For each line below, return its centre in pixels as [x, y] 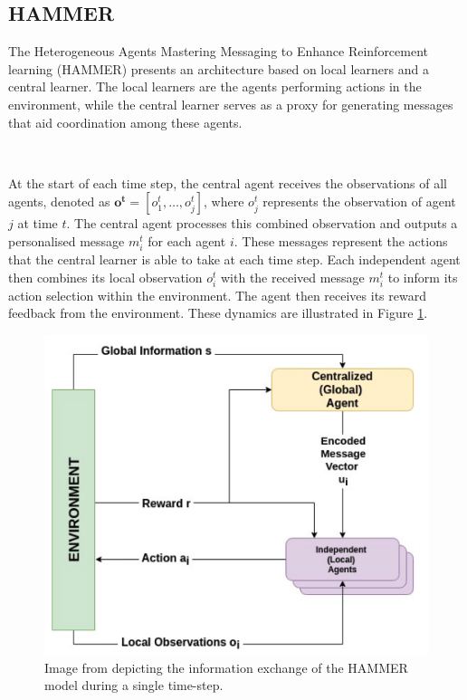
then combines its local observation [105, 277]
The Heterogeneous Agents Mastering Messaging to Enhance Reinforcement [219, 51]
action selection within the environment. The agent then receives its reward [217, 295]
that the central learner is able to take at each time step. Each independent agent [234, 259]
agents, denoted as [59, 201]
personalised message [67, 240]
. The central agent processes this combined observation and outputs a [262, 223]
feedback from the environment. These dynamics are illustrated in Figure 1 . [218, 313]
